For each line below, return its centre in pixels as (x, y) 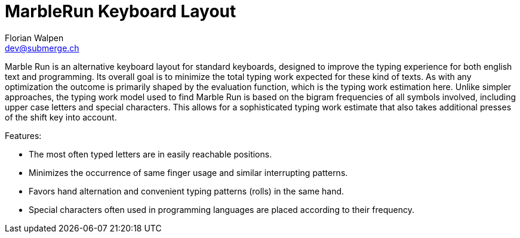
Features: (23, 135)
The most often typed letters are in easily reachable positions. (150, 154)
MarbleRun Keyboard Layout (121, 11)
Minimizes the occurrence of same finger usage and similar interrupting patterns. (188, 172)
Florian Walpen (34, 38)
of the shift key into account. (61, 117)
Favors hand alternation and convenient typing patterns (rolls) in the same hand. (187, 191)
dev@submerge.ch (42, 48)
